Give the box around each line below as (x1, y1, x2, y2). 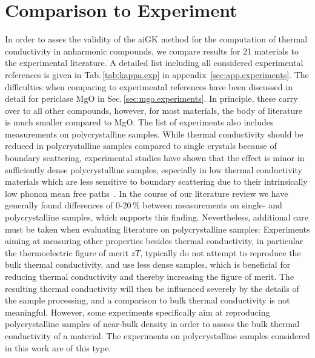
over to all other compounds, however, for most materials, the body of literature (5, 104, 302, 116)
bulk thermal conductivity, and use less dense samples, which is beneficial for (5, 258, 291, 271)
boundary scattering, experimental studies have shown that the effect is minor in (5, 151, 305, 164)
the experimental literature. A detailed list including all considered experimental (5, 56, 303, 69)
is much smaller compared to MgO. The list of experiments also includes (5, 116, 274, 128)
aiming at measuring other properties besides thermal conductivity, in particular (5, 234, 303, 247)
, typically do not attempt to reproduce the (140, 246, 301, 259)
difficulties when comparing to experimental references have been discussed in (5, 80, 293, 93)
